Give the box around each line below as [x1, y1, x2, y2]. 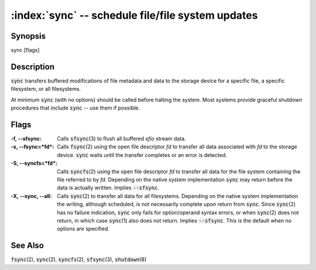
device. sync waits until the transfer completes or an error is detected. [57, 151, 228, 158]
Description [11, 61, 55, 71]
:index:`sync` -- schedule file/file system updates [11, 9, 258, 22]
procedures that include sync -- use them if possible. [11, 104, 140, 111]
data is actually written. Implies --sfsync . [57, 184, 159, 192]
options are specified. [57, 225, 109, 233]
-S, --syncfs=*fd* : [11, 160, 58, 167]
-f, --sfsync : [11, 135, 42, 142]
